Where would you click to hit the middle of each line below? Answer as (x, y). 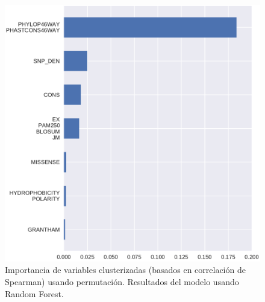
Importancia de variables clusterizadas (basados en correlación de (125, 270)
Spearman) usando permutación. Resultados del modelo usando (122, 282)
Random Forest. (34, 293)
